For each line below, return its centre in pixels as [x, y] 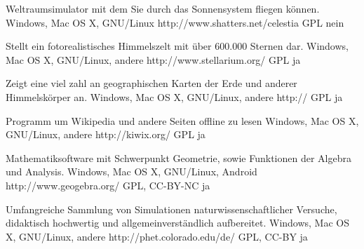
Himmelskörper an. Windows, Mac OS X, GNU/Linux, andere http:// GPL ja [174, 96]
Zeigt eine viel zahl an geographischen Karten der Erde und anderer [151, 83]
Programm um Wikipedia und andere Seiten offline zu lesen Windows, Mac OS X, [182, 120]
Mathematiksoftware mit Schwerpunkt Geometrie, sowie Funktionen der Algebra [178, 157]
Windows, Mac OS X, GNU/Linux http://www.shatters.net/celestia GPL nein [175, 22]
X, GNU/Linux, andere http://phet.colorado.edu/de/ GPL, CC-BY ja [157, 236]
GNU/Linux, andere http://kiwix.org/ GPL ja [106, 134]
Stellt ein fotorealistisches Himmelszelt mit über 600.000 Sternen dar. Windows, [177, 46]
